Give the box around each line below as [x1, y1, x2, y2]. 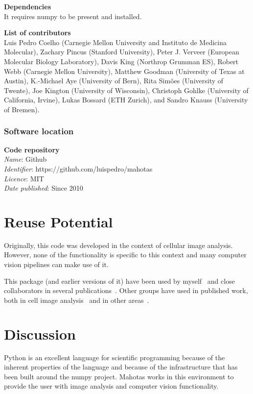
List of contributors [4, 27, 71, 38]
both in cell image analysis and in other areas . [4, 295, 149, 305]
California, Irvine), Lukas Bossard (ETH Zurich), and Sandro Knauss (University [4, 95, 248, 105]
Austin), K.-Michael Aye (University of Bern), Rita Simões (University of [4, 75, 224, 86]
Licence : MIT [4, 173, 44, 183]
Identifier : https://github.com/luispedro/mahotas [4, 163, 153, 173]
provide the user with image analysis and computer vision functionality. [4, 381, 219, 391]
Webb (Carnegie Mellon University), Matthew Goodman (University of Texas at [4, 66, 245, 76]
